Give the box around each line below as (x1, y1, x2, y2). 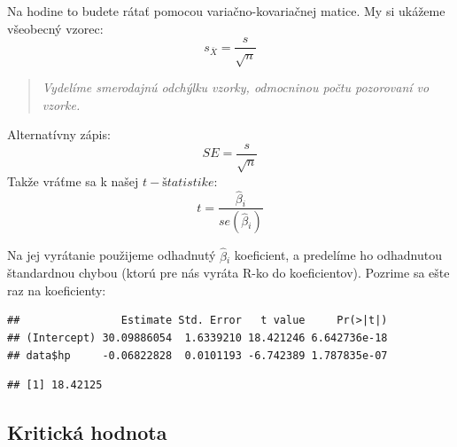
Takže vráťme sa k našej (7, 171, 139, 190)
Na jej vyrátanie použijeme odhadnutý (7, 246, 216, 264)
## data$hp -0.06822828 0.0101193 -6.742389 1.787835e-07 (7, 349, 388, 362)
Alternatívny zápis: (7, 125, 111, 144)
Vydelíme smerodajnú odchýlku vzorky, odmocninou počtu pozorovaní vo (42, 78, 430, 97)
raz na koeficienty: (7, 280, 106, 299)
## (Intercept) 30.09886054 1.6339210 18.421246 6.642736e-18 (7, 331, 388, 344)
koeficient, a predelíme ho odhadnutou (234, 246, 442, 264)
